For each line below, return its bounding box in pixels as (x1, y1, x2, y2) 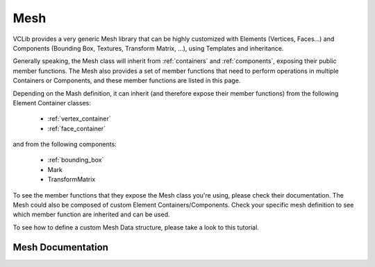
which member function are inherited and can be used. (12, 210, 170, 218)
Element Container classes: (12, 98, 92, 107)
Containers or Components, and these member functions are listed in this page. (12, 76, 241, 85)
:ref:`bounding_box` (47, 156, 104, 164)
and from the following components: (12, 140, 117, 148)
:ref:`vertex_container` (47, 114, 111, 123)
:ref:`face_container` (47, 124, 106, 132)
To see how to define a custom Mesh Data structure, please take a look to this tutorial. (12, 223, 260, 232)
